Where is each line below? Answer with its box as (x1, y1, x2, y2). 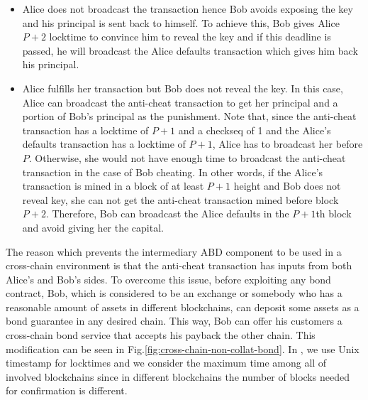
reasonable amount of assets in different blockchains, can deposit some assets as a (6, 299, 359, 314)
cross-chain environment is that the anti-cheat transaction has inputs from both (6, 258, 352, 273)
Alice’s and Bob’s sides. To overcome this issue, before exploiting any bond (6, 271, 331, 286)
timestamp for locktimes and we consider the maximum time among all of (6, 355, 327, 370)
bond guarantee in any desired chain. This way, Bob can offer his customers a (6, 313, 342, 328)
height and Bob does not (233, 178, 341, 193)
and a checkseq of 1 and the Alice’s (178, 122, 331, 137)
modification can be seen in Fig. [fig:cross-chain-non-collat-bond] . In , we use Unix (6, 341, 359, 356)
